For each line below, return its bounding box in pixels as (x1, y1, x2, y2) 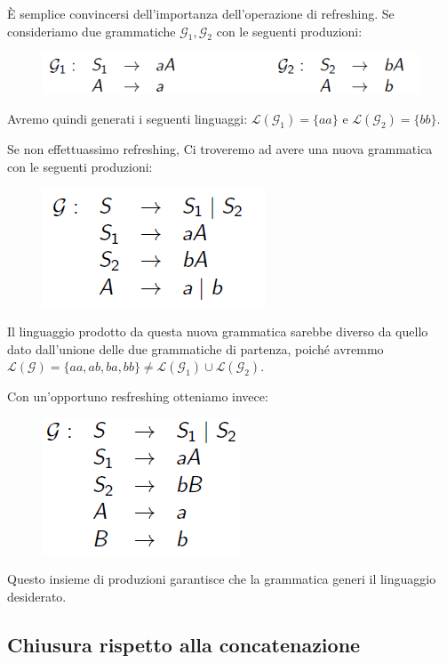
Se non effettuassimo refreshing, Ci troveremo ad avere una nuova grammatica (7, 140, 433, 158)
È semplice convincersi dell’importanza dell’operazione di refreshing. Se (7, 4, 395, 22)
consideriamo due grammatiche (7, 21, 176, 40)
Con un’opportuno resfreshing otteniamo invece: (7, 387, 268, 406)
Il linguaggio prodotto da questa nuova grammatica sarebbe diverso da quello (7, 322, 428, 341)
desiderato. (7, 587, 67, 606)
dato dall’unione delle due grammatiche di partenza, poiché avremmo (7, 339, 384, 358)
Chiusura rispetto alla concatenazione (7, 631, 361, 659)
